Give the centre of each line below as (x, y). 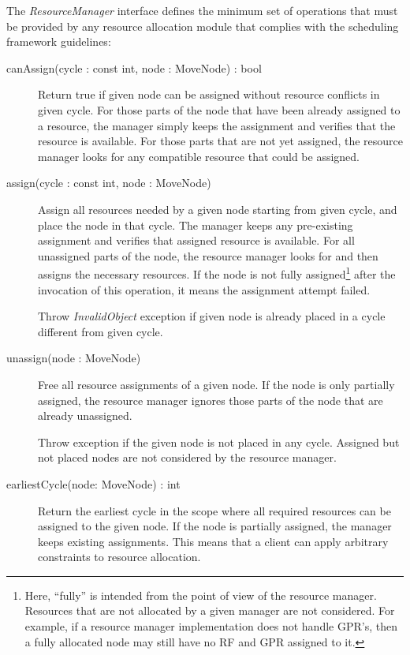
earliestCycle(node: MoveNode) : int (93, 483)
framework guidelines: (59, 41)
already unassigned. (85, 415)
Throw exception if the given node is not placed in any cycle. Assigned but (219, 442)
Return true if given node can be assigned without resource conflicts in (209, 94)
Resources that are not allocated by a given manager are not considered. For (210, 610)
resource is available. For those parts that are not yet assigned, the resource (220, 141)
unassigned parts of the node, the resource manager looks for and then (208, 255)
